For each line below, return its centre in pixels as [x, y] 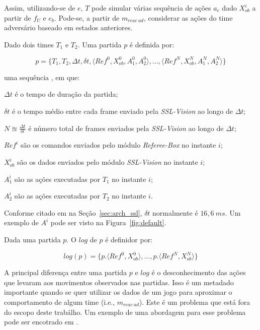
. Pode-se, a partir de [87, 17]
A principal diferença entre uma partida [66, 272]
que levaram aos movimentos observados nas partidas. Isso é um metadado [119, 282]
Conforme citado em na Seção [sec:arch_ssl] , [73, 212]
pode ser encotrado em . [41, 322]
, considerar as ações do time [188, 17]
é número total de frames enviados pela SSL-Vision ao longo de [126, 128]
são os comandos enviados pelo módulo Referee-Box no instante [118, 145]
